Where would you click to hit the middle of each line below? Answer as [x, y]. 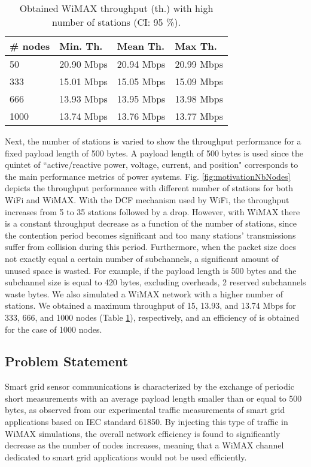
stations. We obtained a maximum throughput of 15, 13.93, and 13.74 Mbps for [150, 305]
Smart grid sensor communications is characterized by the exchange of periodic [150, 386]
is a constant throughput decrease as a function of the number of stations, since [151, 223]
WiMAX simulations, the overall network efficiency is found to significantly [143, 433]
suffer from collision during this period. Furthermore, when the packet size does [150, 247]
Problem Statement [67, 361]
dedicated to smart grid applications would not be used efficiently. [126, 457]
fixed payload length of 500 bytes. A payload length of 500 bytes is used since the [154, 153]
